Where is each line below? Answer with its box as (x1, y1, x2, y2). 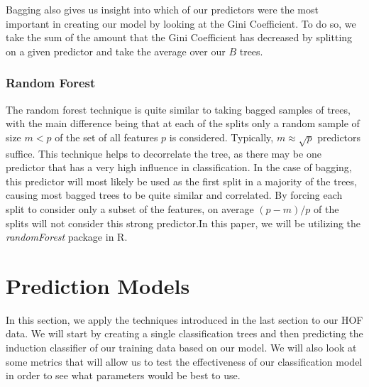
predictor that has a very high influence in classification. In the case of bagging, (6, 160, 352, 175)
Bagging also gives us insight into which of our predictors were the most (6, 2, 319, 16)
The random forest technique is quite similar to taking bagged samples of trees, (6, 102, 351, 116)
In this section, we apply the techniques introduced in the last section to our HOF (6, 312, 363, 327)
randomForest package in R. (6, 229, 128, 244)
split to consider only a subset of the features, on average (6, 201, 254, 216)
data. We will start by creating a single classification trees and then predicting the (6, 326, 363, 341)
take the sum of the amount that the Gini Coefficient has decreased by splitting (6, 30, 353, 45)
